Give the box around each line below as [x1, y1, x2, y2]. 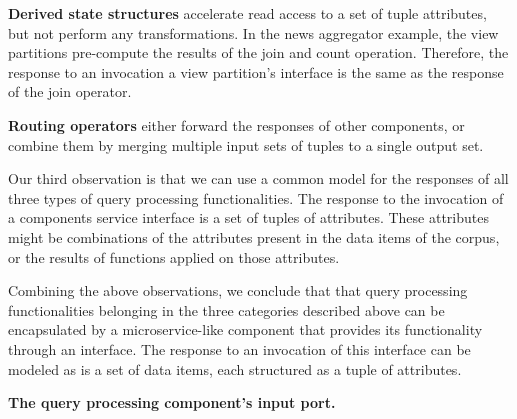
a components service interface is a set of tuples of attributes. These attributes [8, 207, 489, 228]
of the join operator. [8, 81, 132, 102]
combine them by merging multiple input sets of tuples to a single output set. [8, 134, 484, 155]
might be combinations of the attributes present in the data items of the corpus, [8, 226, 500, 247]
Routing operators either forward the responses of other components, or [8, 114, 465, 135]
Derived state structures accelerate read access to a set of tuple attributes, [8, 3, 487, 23]
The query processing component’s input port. [8, 392, 336, 413]
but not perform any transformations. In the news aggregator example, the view [8, 22, 499, 43]
